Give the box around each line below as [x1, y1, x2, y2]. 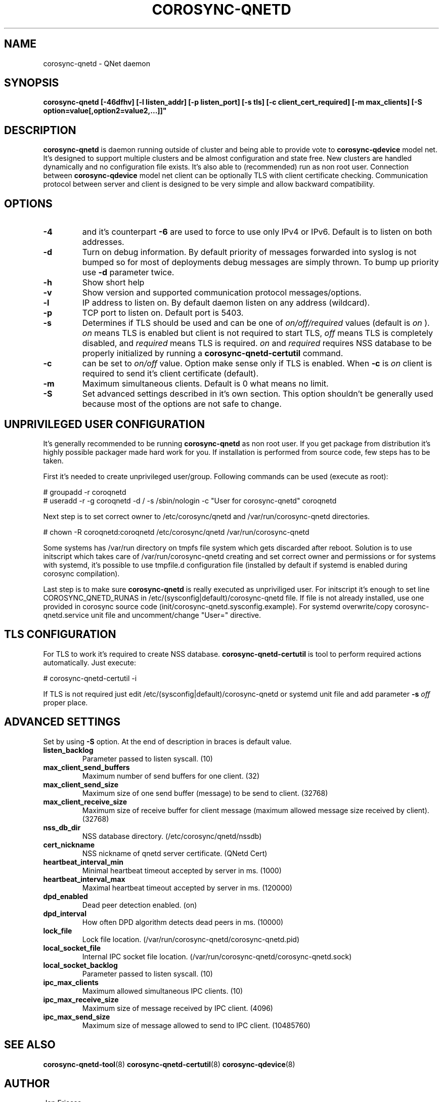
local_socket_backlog [43, 960, 118, 969]
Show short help [82, 277, 145, 288]
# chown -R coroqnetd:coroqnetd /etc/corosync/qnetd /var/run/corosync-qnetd [43, 527, 309, 536]
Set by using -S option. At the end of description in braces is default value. [43, 737, 292, 746]
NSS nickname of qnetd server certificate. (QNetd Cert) [82, 849, 268, 858]
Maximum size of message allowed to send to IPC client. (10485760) [82, 1021, 311, 1030]
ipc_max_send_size [43, 1012, 110, 1021]
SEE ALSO [4, 1038, 56, 1051]
